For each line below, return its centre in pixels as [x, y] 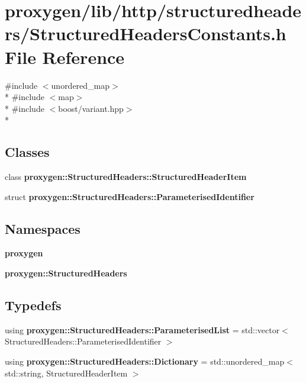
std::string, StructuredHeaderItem [66, 373]
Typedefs [33, 305]
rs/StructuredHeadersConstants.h [146, 33]
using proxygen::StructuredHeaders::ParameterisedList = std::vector [142, 329]
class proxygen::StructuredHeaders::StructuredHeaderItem [126, 177]
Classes [27, 152]
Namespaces [43, 228]
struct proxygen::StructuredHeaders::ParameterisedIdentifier [130, 196]
